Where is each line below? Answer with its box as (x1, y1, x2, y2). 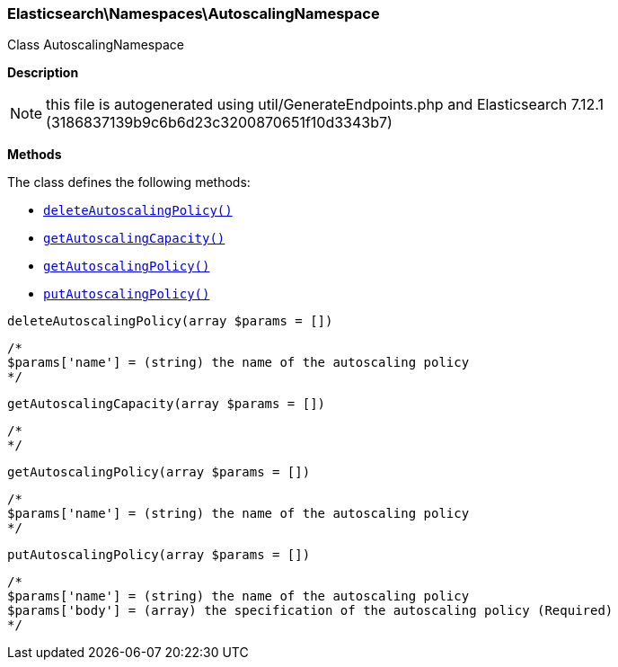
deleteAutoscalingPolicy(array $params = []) (7, 314, 333, 329)
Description (7, 65, 79, 81)
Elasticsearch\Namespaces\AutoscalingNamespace (7, 4, 380, 22)
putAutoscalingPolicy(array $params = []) (7, 547, 311, 563)
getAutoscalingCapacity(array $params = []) (7, 396, 326, 412)
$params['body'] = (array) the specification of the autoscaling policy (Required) (7, 603, 614, 618)
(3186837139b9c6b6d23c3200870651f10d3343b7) (46, 113, 393, 132)
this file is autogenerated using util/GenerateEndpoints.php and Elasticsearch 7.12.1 (46, 95, 605, 114)
